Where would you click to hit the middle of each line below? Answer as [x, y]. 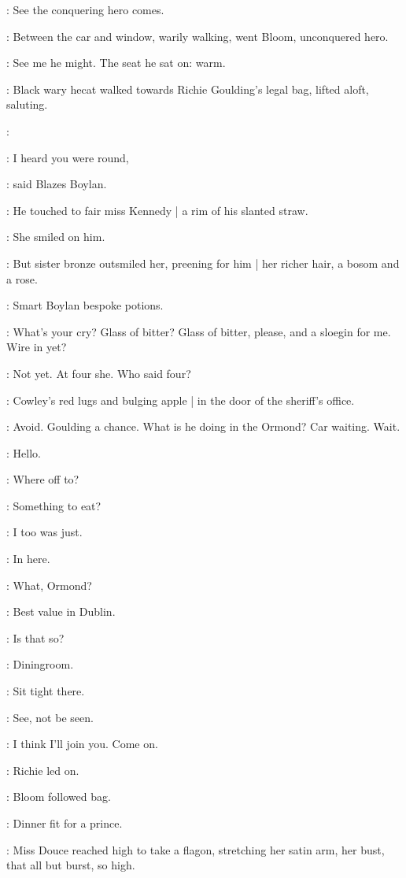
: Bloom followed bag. [59, 796]
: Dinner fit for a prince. [65, 823]
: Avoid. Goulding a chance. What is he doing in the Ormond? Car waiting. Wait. [203, 426]
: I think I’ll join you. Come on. [82, 744]
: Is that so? [35, 637]
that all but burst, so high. [71, 865]
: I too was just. [44, 532]
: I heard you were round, [68, 157]
